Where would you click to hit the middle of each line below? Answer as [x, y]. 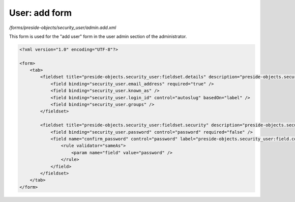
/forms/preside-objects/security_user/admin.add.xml [63, 28]
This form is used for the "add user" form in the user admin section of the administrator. [98, 36]
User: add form [41, 13]
